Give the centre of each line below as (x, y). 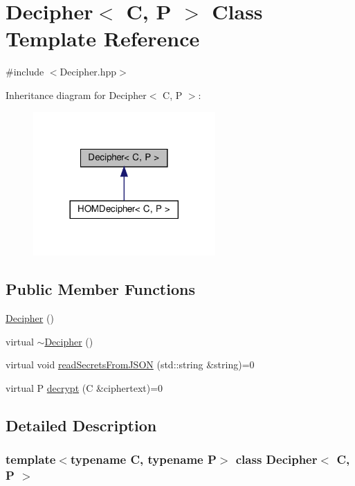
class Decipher (276, 459)
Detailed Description (81, 425)
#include (25, 72)
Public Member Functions (100, 289)
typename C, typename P (143, 459)
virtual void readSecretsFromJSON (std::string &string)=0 (130, 364)
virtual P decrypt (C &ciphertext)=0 (84, 387)
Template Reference (103, 38)
